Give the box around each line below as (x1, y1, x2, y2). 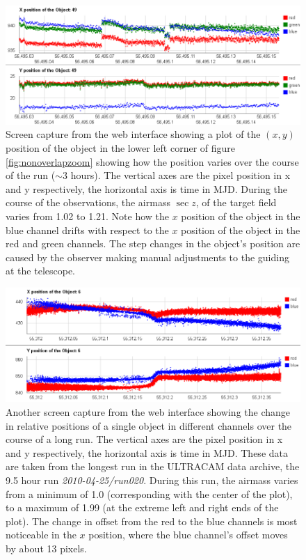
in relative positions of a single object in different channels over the (6, 418, 292, 433)
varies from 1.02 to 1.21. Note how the (6, 208, 170, 223)
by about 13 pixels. (6, 540, 87, 555)
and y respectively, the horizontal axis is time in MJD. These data (6, 445, 288, 460)
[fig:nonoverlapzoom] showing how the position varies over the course (6, 154, 299, 169)
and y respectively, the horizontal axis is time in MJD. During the (6, 181, 288, 196)
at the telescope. (6, 263, 76, 278)
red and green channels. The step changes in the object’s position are (6, 236, 300, 251)
